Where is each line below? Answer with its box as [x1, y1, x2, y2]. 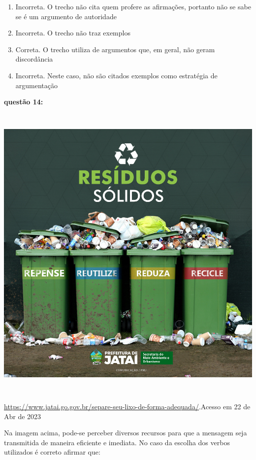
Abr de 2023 [4, 411, 41, 421]
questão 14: [4, 97, 43, 107]
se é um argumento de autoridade [15, 11, 117, 21]
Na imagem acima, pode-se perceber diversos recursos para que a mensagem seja [4, 427, 247, 438]
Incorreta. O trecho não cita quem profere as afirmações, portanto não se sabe [15, 1, 251, 11]
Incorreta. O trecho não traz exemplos [15, 28, 130, 38]
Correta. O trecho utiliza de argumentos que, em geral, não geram [15, 44, 215, 54]
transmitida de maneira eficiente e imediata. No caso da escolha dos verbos [4, 437, 230, 447]
